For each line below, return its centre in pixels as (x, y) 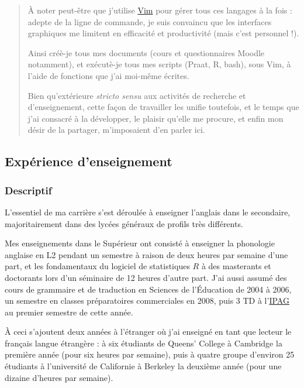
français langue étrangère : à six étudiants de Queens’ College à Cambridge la (144, 343)
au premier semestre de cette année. (69, 312)
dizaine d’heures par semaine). (59, 377)
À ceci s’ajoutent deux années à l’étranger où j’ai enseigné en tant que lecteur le (148, 332)
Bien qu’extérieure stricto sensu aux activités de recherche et (137, 95)
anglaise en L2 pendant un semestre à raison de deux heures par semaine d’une (146, 254)
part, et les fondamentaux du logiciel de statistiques (97, 266)
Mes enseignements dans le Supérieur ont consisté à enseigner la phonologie (140, 243)
